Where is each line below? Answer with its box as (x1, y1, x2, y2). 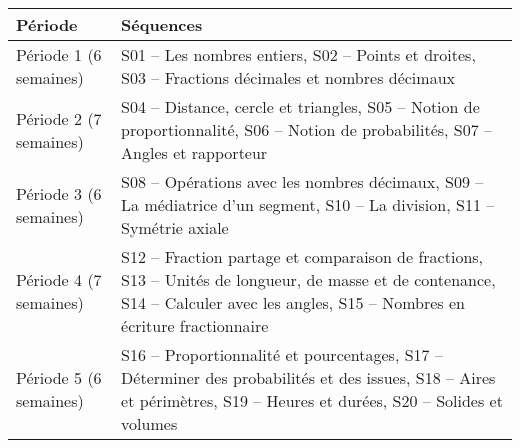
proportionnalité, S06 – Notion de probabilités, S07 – (121, 118, 493, 141)
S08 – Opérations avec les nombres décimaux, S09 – (121, 170, 484, 193)
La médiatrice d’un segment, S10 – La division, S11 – (121, 193, 495, 216)
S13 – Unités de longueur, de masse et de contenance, (121, 268, 496, 291)
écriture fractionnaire (121, 314, 269, 337)
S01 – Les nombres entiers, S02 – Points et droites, (121, 43, 476, 66)
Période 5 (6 (16, 366, 102, 389)
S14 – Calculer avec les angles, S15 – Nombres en (121, 291, 465, 314)
